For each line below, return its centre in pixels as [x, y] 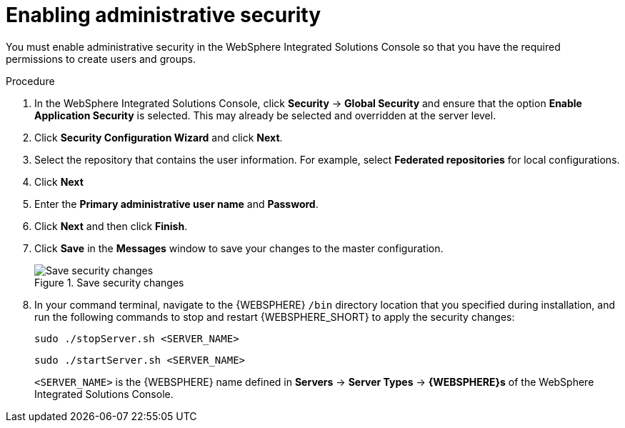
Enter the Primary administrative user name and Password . [176, 204]
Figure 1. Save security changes [109, 282]
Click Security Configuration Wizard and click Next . [159, 137]
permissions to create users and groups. [101, 59]
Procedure [30, 81]
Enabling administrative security [164, 15]
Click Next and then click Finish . [111, 226]
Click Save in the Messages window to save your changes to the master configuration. [239, 248]
